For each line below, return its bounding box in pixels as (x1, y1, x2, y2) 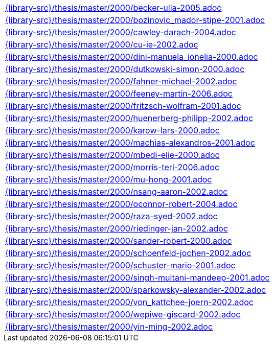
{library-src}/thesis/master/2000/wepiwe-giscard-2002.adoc (5, 309, 241, 319)
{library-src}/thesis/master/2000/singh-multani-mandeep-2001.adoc (5, 272, 270, 283)
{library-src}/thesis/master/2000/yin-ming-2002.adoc (5, 321, 213, 332)
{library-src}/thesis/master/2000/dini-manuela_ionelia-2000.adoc (5, 52, 258, 62)
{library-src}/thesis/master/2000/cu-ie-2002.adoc (5, 39, 198, 50)
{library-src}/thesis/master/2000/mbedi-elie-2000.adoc (5, 150, 220, 160)
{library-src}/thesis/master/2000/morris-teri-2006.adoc (5, 162, 220, 172)
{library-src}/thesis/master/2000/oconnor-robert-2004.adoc (5, 199, 238, 209)
